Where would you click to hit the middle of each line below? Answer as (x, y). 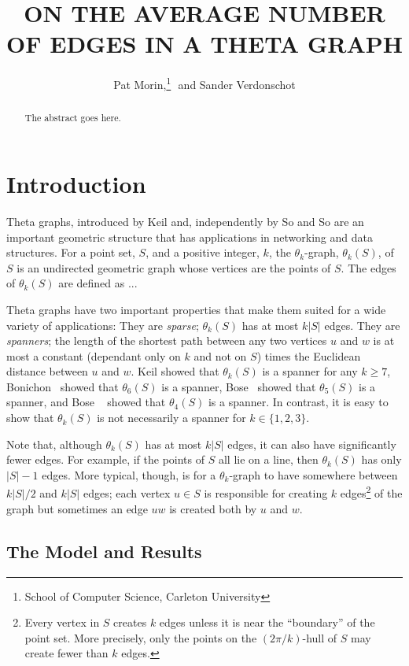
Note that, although (54, 444)
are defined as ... (98, 283)
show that (30, 418)
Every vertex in (62, 622)
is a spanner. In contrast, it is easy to (298, 402)
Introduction (76, 184)
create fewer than (66, 653)
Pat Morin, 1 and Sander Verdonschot (204, 83)
